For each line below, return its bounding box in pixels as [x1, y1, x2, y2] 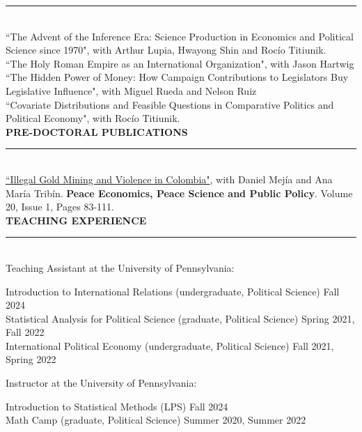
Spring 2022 [6, 352, 56, 367]
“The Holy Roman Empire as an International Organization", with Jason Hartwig [6, 56, 354, 70]
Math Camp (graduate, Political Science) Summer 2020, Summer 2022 [6, 412, 306, 427]
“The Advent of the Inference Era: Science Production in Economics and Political [6, 29, 354, 43]
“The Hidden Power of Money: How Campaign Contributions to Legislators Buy [6, 70, 349, 84]
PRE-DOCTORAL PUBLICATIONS [6, 124, 188, 139]
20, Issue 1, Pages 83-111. [6, 199, 114, 214]
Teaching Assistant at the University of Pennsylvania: [6, 260, 235, 275]
